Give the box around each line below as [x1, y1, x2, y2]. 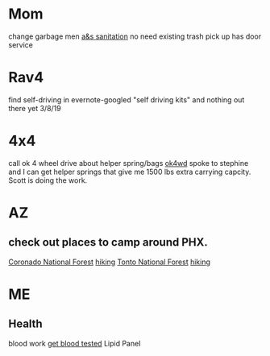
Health [8, 317, 43, 331]
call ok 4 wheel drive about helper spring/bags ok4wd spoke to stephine [8, 158, 249, 168]
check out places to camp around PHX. [8, 235, 208, 250]
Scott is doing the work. [8, 175, 88, 185]
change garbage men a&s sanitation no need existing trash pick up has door [8, 31, 262, 41]
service [8, 39, 34, 49]
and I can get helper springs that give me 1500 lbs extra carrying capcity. [8, 167, 251, 176]
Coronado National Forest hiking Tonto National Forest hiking [8, 257, 211, 267]
